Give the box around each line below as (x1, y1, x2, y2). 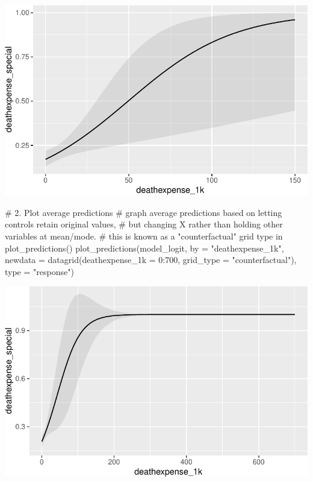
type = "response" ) (5, 265, 74, 277)
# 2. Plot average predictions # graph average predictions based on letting (5, 206, 282, 218)
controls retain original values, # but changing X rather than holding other (5, 218, 283, 230)
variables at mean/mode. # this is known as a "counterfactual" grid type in (5, 229, 283, 242)
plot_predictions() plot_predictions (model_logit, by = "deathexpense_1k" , (5, 241, 284, 254)
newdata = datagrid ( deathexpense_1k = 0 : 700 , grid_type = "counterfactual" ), (5, 253, 297, 266)
